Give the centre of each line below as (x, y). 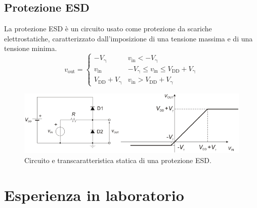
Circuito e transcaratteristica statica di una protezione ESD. (118, 160)
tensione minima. (31, 48)
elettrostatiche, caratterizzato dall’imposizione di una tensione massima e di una (128, 38)
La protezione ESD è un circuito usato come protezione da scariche (108, 29)
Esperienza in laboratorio (94, 195)
